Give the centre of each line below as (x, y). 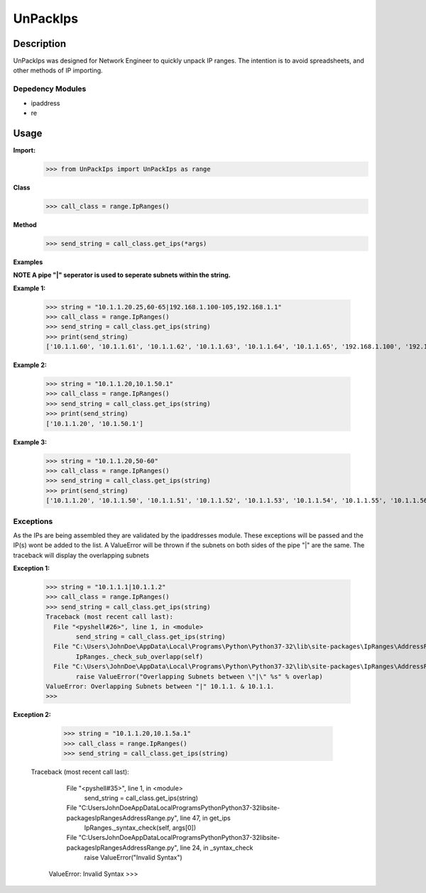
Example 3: (30, 442)
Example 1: (29, 288)
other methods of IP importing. (58, 70)
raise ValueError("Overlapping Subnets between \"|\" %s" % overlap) (199, 676)
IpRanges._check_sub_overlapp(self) (140, 656)
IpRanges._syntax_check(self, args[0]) (140, 828)
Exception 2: (32, 715)
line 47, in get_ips (205, 818)
